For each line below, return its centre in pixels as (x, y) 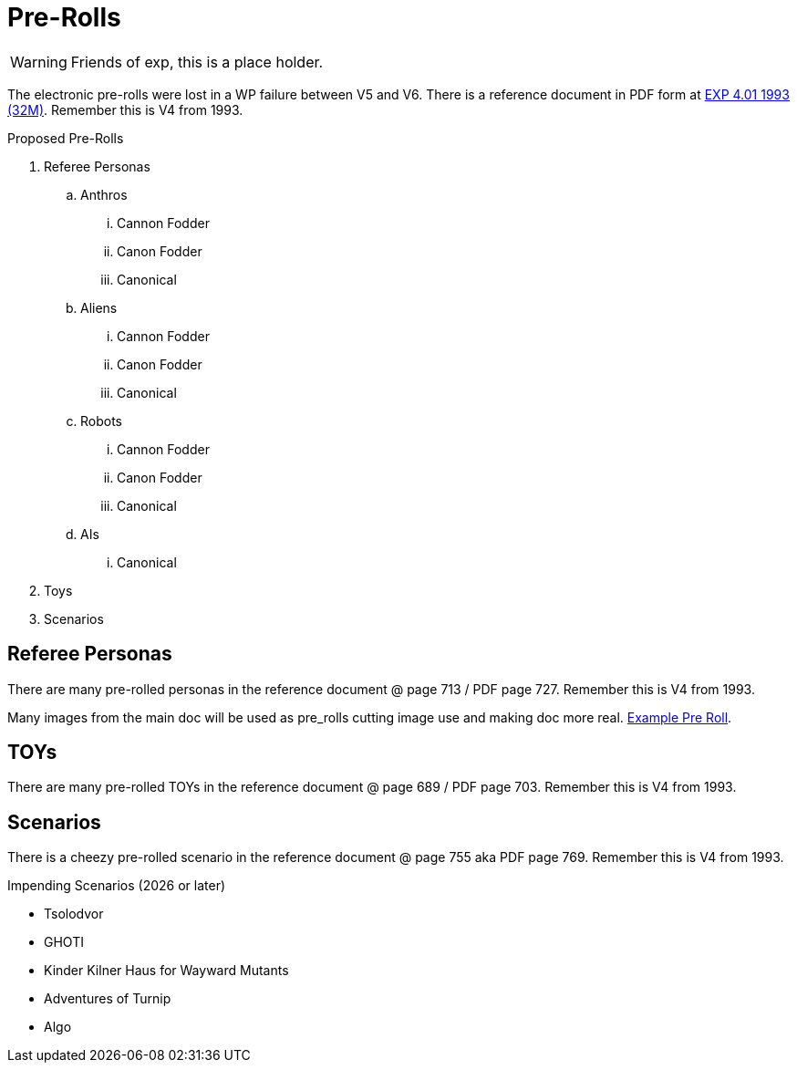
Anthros (104, 194)
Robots (101, 421)
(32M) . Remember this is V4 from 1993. (125, 109)
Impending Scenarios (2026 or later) (117, 886)
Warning (39, 62)
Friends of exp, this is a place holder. (197, 62)
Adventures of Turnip (108, 999)
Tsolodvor (74, 914)
